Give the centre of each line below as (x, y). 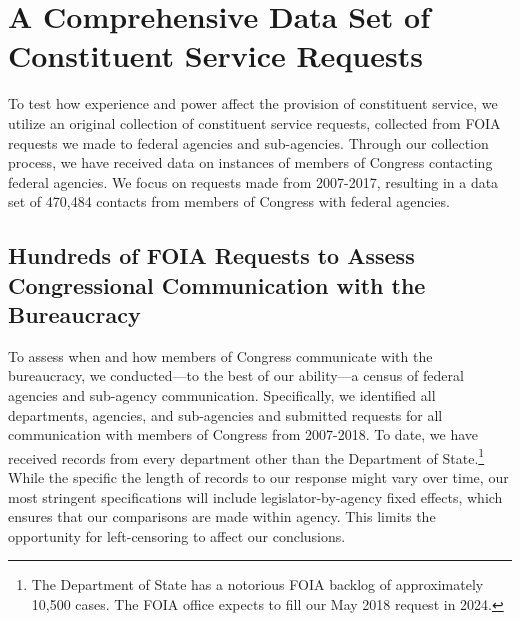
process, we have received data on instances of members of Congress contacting (250, 162)
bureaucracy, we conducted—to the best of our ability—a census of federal (236, 375)
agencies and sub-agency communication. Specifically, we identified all (222, 395)
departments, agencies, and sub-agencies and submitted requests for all (225, 414)
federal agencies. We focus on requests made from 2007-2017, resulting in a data (253, 181)
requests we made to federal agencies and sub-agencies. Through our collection (248, 142)
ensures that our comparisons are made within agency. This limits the (222, 516)
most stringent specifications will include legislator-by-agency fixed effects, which (255, 496)
